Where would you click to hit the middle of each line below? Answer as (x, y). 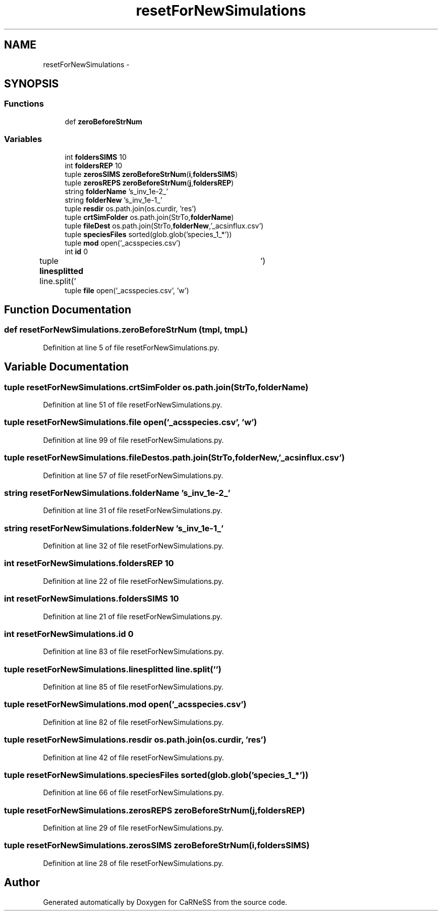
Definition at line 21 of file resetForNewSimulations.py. (133, 616)
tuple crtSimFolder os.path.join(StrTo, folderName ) (149, 217)
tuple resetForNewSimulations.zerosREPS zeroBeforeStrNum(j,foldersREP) (155, 810)
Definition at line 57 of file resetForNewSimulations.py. (133, 475)
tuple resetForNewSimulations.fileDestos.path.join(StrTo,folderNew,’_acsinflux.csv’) (175, 458)
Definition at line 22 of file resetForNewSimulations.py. (133, 581)
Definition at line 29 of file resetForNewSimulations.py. (133, 828)
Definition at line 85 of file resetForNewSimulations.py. (133, 687)
